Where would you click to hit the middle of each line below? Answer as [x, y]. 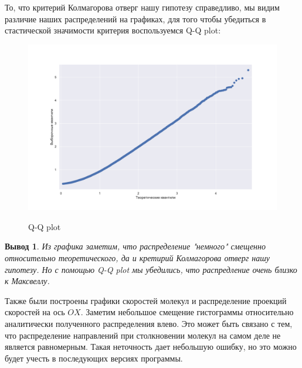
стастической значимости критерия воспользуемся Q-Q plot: [113, 30]
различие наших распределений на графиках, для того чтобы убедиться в [135, 18]
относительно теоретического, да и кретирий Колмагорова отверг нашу [137, 257]
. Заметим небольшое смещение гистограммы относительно [187, 312]
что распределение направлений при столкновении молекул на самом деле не [143, 335]
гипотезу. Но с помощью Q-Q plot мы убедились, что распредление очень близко [151, 269]
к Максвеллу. [27, 281]
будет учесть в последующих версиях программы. [94, 358]
